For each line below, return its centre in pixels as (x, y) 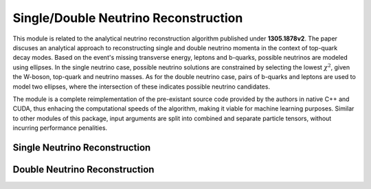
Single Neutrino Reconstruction (82, 147)
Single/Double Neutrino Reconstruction (128, 18)
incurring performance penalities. (60, 128)
